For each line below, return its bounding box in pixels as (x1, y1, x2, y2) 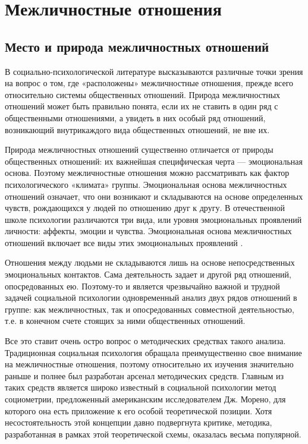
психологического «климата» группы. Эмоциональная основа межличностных (5, 178, 287, 190)
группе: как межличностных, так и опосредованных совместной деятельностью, (5, 303, 294, 315)
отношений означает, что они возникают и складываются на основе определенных (5, 190, 303, 202)
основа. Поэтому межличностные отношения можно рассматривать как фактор (5, 166, 290, 179)
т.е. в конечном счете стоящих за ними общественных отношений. (5, 314, 246, 327)
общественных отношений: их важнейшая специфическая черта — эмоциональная (5, 155, 303, 167)
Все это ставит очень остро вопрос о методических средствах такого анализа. (5, 335, 286, 347)
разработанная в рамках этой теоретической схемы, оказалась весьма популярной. (5, 427, 301, 440)
